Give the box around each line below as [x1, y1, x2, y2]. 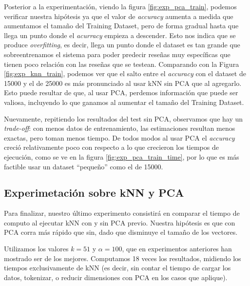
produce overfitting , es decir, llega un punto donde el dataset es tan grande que [4, 40, 240, 50]
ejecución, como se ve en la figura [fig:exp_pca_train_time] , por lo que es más [4, 151, 239, 162]
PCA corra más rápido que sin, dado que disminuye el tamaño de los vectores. [4, 227, 238, 237]
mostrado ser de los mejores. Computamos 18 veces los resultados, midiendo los [4, 253, 241, 263]
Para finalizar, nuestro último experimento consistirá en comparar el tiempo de [4, 208, 240, 218]
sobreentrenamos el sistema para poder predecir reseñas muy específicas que [4, 49, 231, 59]
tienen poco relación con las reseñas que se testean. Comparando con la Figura [4, 59, 239, 69]
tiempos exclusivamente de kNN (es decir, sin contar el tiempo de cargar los [4, 263, 231, 273]
